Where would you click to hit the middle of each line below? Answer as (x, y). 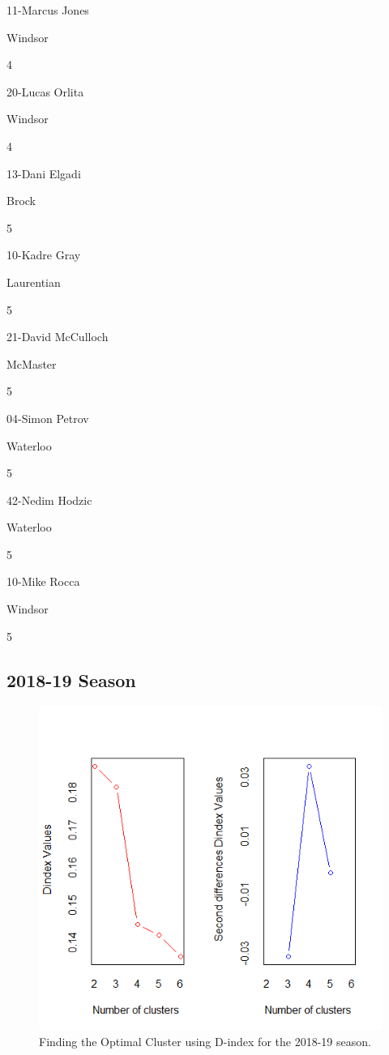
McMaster (32, 363)
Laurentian (34, 282)
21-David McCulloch (58, 337)
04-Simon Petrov (48, 418)
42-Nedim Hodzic (49, 500)
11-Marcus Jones (48, 10)
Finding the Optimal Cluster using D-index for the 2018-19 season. (205, 1042)
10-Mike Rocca (43, 581)
